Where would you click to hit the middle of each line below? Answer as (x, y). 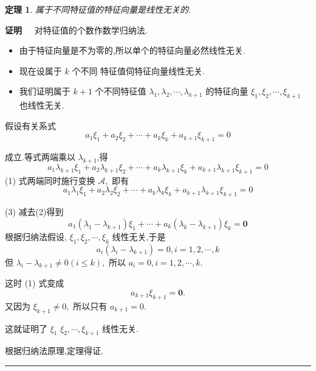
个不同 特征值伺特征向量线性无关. (138, 70)
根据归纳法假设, (36, 236)
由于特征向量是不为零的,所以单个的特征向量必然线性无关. (132, 50)
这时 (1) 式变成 (35, 283)
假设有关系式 (30, 125)
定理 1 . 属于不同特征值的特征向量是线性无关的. (98, 9)
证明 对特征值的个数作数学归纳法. (76, 30)
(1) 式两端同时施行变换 (50, 180)
